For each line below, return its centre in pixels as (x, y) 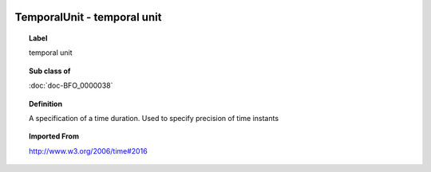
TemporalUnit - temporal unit (88, 17)
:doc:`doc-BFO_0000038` (71, 86)
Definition (46, 104)
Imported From (54, 136)
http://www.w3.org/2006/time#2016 (88, 150)
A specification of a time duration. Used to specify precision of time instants (154, 118)
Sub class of (50, 71)
